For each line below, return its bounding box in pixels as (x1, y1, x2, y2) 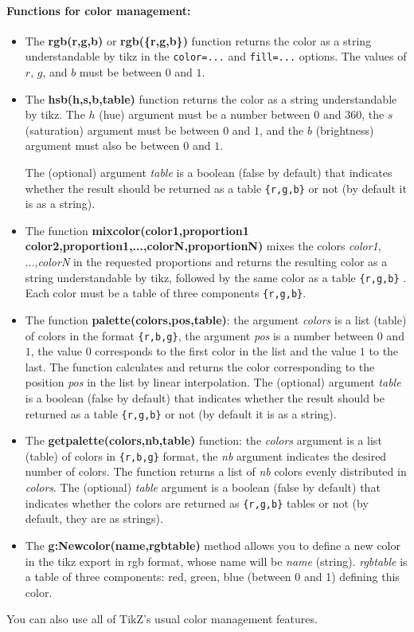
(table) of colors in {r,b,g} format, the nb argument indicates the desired (25, 447, 387, 464)
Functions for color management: (6, 2, 191, 18)
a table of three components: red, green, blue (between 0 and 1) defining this (25, 568, 400, 585)
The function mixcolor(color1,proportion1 (25, 222, 249, 238)
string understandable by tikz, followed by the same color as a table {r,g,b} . (25, 269, 407, 285)
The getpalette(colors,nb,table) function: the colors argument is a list (25, 432, 382, 449)
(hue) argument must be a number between (99, 106, 310, 123)
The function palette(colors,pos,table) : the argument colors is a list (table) (25, 311, 407, 328)
